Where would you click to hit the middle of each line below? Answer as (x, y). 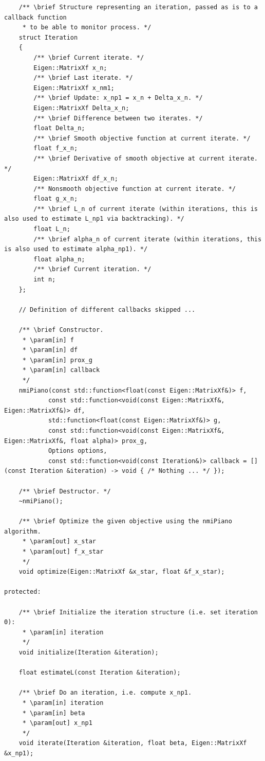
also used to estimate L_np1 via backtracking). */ (94, 219)
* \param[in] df (50, 350)
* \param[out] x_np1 (57, 723)
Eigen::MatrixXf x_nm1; (74, 88)
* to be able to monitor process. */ (87, 28)
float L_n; (52, 229)
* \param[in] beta (54, 713)
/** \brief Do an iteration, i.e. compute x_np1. (105, 693)
